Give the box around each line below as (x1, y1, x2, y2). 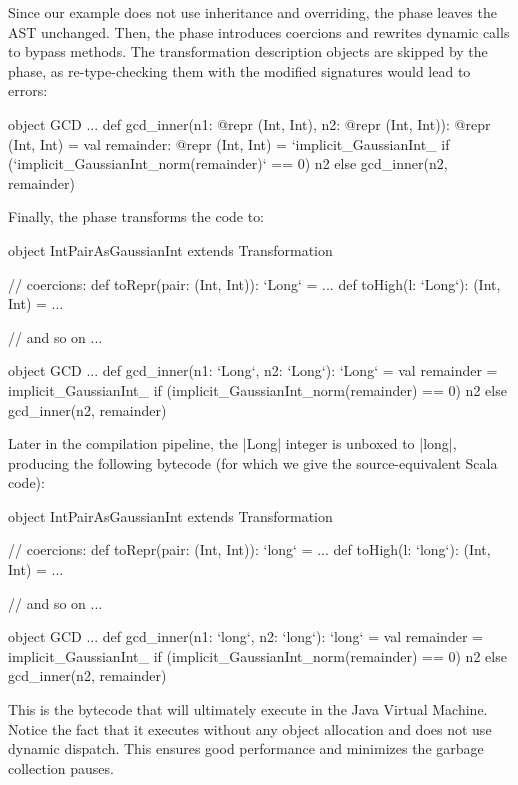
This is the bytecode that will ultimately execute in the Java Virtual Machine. (8, 699, 488, 720)
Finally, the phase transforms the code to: (8, 206, 265, 227)
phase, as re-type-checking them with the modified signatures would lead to (8, 60, 471, 81)
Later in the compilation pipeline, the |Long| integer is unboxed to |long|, (8, 433, 457, 454)
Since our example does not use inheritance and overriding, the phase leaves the (8, 2, 497, 22)
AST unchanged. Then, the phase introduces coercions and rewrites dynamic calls (8, 21, 510, 42)
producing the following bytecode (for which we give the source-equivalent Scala (8, 452, 498, 473)
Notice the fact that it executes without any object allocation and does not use (8, 718, 492, 739)
